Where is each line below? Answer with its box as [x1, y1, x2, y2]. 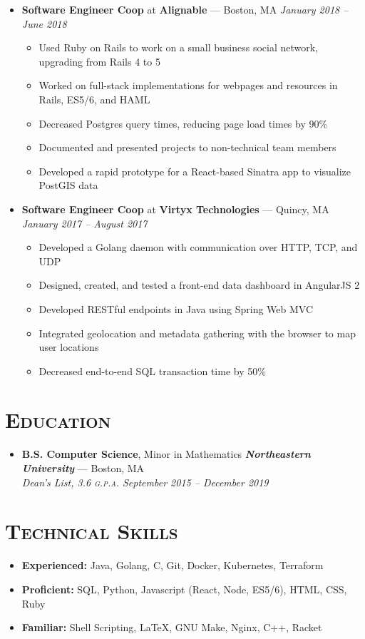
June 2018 [21, 16, 67, 31]
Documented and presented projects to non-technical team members [38, 140, 336, 155]
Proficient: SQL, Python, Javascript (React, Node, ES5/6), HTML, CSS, [21, 581, 347, 596]
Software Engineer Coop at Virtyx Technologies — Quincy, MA [21, 201, 329, 216]
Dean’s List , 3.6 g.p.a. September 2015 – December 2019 [21, 474, 269, 489]
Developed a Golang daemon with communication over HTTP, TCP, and [38, 240, 358, 255]
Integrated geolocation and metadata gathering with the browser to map [38, 325, 356, 340]
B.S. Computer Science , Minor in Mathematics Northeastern [21, 446, 311, 461]
